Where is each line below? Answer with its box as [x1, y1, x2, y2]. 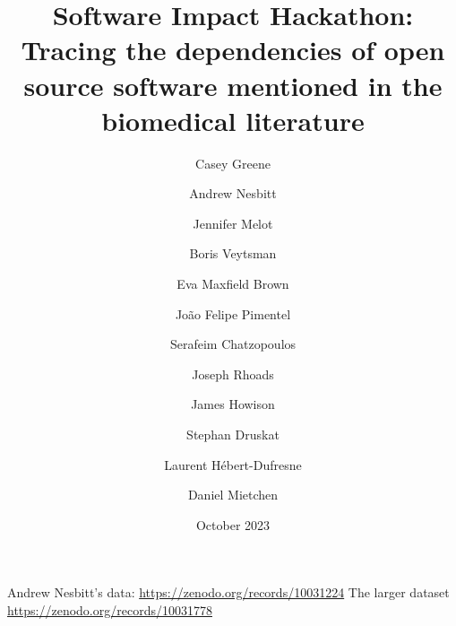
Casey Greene [195, 153, 271, 172]
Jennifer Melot [193, 213, 273, 232]
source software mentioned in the [23, 66, 443, 103]
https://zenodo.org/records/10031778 [7, 601, 212, 619]
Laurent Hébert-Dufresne [164, 455, 302, 474]
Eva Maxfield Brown [176, 274, 289, 293]
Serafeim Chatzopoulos [169, 335, 297, 353]
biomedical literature [101, 101, 365, 138]
